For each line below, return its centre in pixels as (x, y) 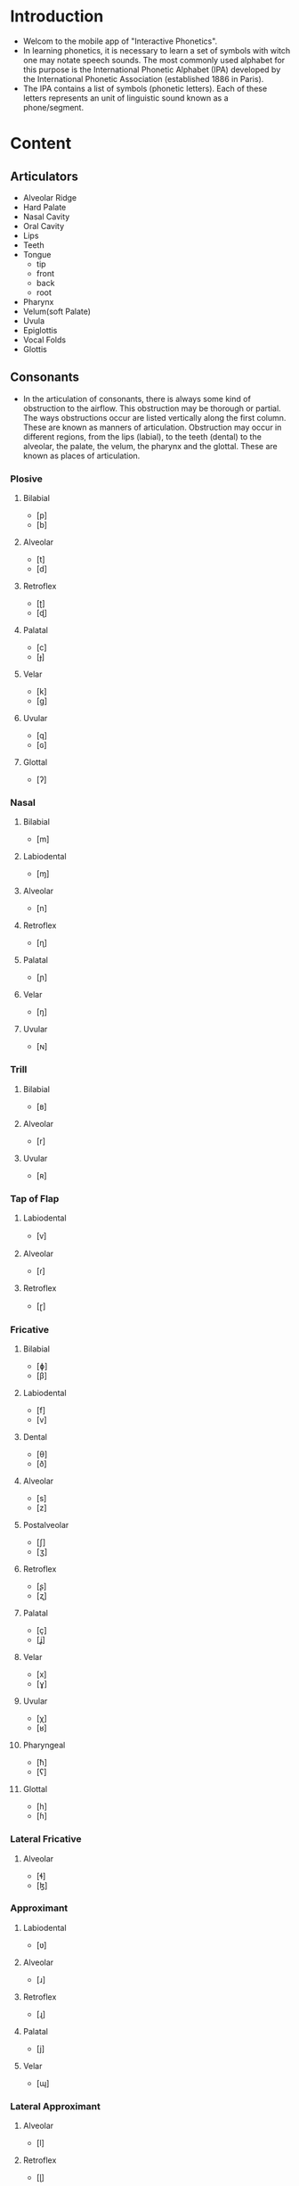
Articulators (44, 176)
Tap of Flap (35, 1198)
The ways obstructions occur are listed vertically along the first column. (154, 417)
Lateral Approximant (55, 2106)
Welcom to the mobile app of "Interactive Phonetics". (120, 41)
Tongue (37, 254)
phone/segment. (53, 107)
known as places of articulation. (81, 456)
